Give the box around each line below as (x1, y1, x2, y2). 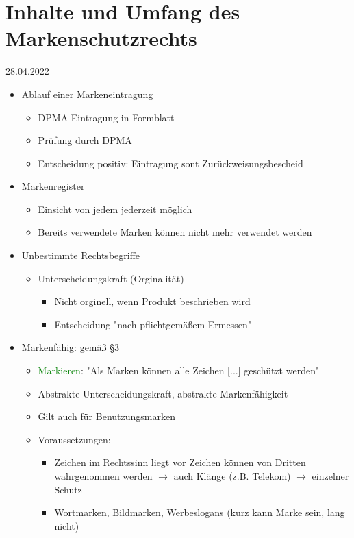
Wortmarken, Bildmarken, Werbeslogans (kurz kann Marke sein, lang (54, 505, 345, 519)
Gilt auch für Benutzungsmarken (38, 409, 175, 424)
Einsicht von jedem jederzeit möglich (38, 201, 192, 216)
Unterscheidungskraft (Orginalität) (38, 271, 184, 285)
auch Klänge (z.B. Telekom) (173, 469, 291, 482)
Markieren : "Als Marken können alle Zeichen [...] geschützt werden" (38, 363, 320, 378)
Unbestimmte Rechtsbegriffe (21, 248, 140, 262)
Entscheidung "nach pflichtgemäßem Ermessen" (54, 317, 252, 331)
